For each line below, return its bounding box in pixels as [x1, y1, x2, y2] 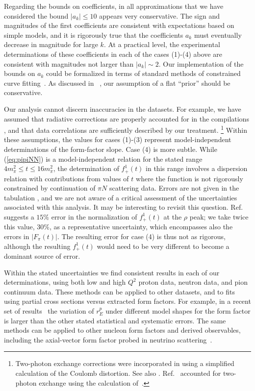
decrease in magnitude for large [4, 39, 98, 49]
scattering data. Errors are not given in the [109, 183, 239, 193]
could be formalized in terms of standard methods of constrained [46, 68, 241, 78]
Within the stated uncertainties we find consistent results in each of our [4, 267, 220, 277]
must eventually [194, 29, 242, 40]
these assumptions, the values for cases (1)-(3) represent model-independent [4, 134, 231, 145]
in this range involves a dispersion [146, 163, 248, 173]
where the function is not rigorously [136, 173, 243, 183]
